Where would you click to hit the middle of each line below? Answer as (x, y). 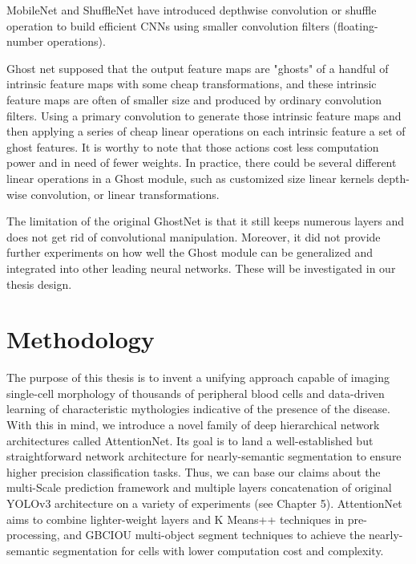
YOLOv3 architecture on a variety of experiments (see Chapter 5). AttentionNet (204, 503)
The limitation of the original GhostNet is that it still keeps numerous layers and (206, 221)
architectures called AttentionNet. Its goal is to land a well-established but (190, 440)
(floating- (355, 25)
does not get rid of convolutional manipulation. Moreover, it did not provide (194, 236)
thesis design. (39, 284)
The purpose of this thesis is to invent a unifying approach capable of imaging (198, 377)
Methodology (81, 339)
